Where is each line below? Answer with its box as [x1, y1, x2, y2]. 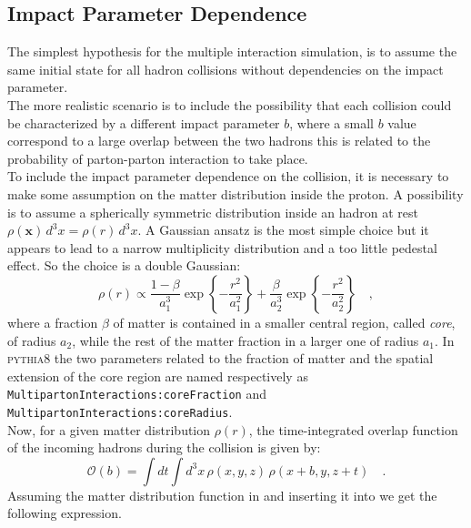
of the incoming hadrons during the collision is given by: [7, 438, 321, 457]
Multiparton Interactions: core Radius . [7, 401, 233, 421]
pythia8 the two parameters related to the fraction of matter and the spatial [7, 349, 434, 368]
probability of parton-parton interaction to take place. [7, 148, 308, 168]
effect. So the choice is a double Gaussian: [7, 256, 241, 275]
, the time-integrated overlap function [248, 420, 458, 439]
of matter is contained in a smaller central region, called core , [113, 312, 456, 331]
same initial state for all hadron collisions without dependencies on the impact [7, 59, 444, 78]
